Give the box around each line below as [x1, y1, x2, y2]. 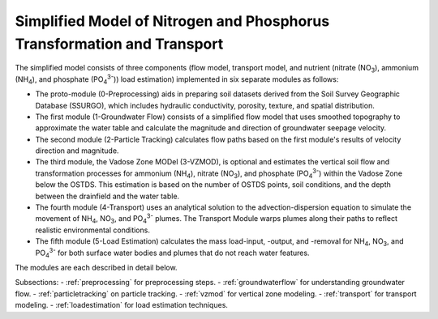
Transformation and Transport [15, 35, 224, 53]
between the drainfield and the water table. [35, 191, 180, 201]
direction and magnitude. [35, 146, 119, 155]
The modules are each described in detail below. [15, 262, 178, 272]
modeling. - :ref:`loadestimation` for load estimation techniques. [15, 300, 229, 310]
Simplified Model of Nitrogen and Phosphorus [15, 12, 330, 30]
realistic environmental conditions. [35, 225, 150, 235]
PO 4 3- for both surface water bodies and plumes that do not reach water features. [35, 246, 310, 259]
